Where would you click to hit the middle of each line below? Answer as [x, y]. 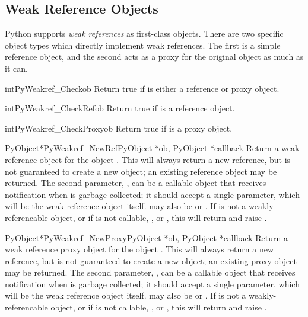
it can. [16, 68]
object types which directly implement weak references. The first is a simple [143, 45]
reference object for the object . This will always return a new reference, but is [148, 159]
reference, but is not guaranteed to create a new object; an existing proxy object [151, 260]
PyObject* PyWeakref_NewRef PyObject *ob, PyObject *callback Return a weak [152, 148]
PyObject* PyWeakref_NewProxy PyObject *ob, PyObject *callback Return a [146, 237]
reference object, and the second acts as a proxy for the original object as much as [154, 57]
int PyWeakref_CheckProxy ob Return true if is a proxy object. [119, 128]
